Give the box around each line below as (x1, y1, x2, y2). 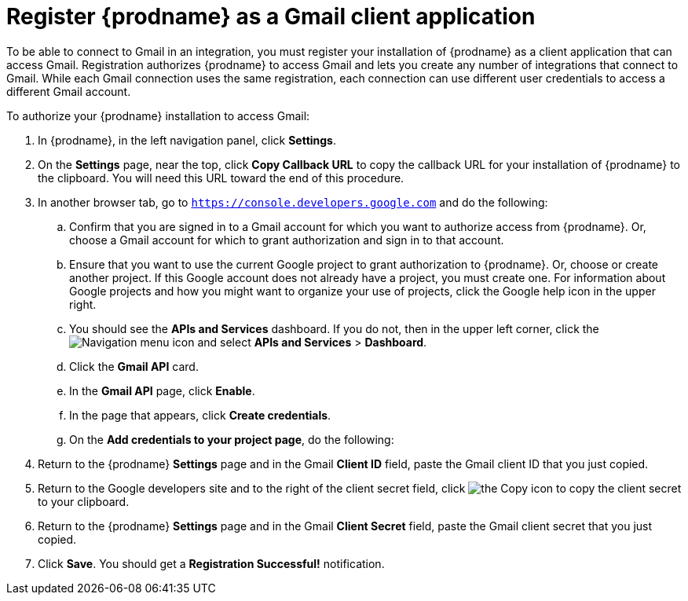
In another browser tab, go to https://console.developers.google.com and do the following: (38, 195, 548, 209)
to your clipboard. (38, 494, 130, 508)
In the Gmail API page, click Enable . (69, 383, 255, 398)
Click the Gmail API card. (69, 359, 199, 373)
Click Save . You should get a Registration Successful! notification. (38, 556, 385, 570)
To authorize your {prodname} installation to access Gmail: (6, 108, 310, 123)
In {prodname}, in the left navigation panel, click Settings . (38, 133, 337, 147)
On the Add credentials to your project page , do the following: (69, 432, 394, 446)
